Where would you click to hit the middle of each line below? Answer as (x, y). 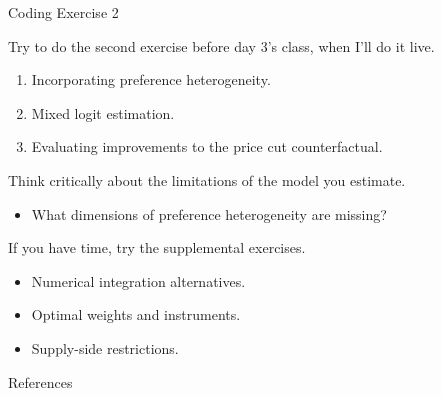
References (40, 381)
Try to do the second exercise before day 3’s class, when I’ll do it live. (221, 45)
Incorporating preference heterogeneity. (151, 79)
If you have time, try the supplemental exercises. (157, 247)
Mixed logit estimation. (103, 112)
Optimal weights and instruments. (136, 314)
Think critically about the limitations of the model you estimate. (207, 179)
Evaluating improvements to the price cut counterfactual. (207, 146)
